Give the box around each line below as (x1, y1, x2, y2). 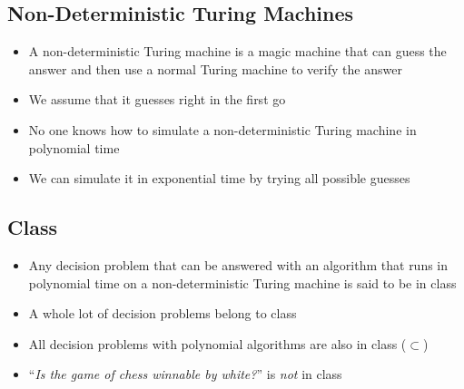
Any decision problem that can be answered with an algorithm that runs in (28, 255, 449, 274)
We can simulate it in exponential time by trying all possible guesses (28, 169, 410, 188)
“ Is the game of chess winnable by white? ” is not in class (28, 365, 342, 384)
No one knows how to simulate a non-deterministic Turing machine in (28, 120, 417, 139)
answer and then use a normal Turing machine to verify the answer (28, 59, 402, 78)
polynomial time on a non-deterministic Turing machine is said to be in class (28, 273, 457, 292)
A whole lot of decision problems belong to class (28, 304, 297, 323)
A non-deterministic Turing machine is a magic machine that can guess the (28, 42, 447, 61)
